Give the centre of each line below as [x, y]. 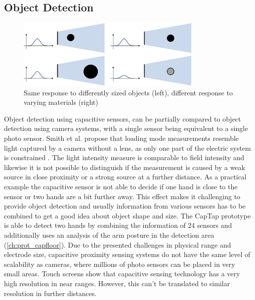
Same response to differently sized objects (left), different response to [128, 92]
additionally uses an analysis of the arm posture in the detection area [109, 235]
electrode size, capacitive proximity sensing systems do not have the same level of [127, 254]
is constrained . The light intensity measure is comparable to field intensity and [124, 157]
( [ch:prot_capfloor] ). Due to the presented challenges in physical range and [118, 244]
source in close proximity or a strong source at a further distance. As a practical [125, 177]
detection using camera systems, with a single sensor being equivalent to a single [126, 128]
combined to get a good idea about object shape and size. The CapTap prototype [127, 215]
